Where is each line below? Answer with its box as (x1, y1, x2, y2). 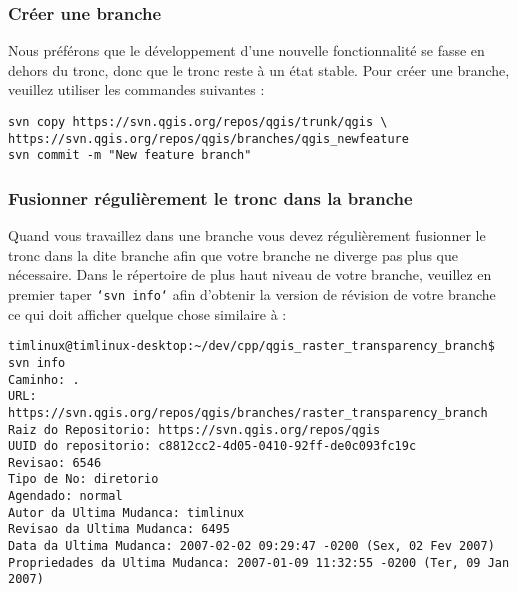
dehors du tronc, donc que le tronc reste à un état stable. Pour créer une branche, (8, 59, 510, 80)
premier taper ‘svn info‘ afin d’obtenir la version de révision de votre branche (8, 283, 496, 304)
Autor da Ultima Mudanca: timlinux (8, 505, 245, 520)
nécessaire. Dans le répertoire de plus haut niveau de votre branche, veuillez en (8, 264, 492, 285)
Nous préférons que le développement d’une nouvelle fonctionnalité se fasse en (8, 40, 485, 61)
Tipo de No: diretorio (8, 472, 159, 487)
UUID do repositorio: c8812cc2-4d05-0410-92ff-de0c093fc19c (8, 439, 417, 454)
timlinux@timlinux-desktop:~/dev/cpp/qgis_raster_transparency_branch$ (8, 339, 495, 354)
